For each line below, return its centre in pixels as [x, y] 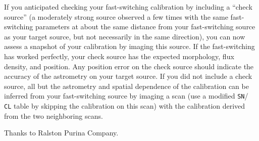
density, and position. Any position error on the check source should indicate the [129, 66]
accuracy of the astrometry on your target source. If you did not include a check [128, 76]
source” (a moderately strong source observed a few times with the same [116, 16]
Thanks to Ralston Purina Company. [61, 133]
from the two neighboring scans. [54, 115]
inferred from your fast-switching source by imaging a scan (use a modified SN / [126, 96]
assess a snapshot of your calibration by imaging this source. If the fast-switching [129, 46]
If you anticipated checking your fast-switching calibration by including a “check [128, 7]
